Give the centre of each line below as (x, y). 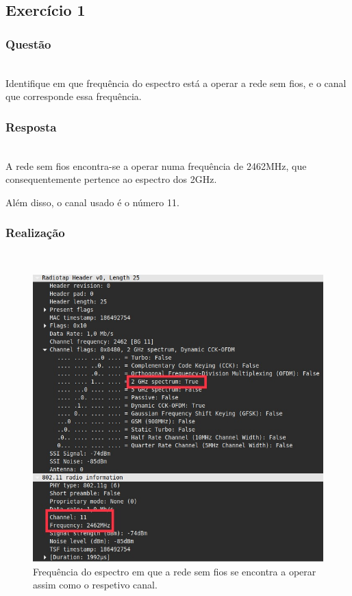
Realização (35, 233)
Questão (28, 44)
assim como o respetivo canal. (95, 585)
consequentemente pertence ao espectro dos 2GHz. (111, 179)
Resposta (31, 126)
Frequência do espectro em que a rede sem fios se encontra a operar (175, 571)
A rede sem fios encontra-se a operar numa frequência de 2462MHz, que (156, 165)
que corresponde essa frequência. (74, 96)
